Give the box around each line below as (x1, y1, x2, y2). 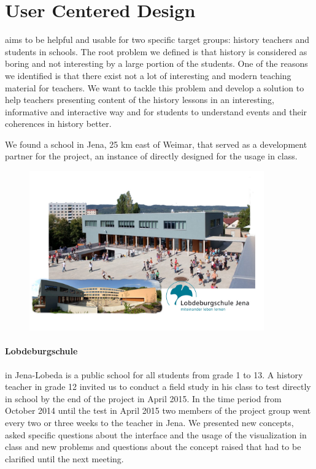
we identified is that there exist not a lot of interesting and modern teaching (5, 69, 291, 82)
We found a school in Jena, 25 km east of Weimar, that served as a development (5, 137, 307, 150)
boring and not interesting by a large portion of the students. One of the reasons (5, 57, 308, 70)
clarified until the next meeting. (5, 452, 124, 465)
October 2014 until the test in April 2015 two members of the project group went (5, 404, 311, 417)
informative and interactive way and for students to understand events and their (5, 105, 307, 118)
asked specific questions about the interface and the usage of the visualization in (5, 428, 307, 441)
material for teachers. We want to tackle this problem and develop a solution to (5, 81, 304, 94)
